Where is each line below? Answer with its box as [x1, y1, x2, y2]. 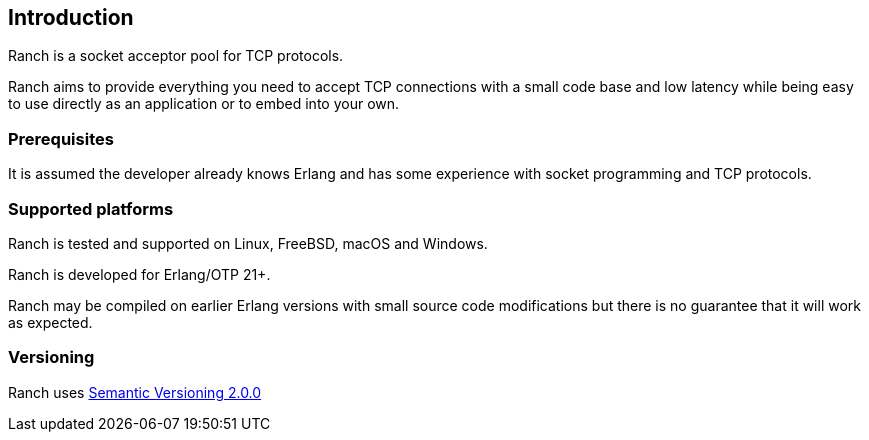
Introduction [8, 5, 134, 30]
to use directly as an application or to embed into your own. [8, 95, 400, 113]
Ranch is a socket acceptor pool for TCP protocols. [8, 47, 344, 65]
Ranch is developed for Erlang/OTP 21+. [8, 265, 271, 283]
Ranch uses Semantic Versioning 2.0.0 [8, 383, 262, 401]
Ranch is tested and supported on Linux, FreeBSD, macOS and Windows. [8, 234, 488, 252]
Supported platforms [8, 198, 174, 219]
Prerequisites [8, 128, 114, 149]
